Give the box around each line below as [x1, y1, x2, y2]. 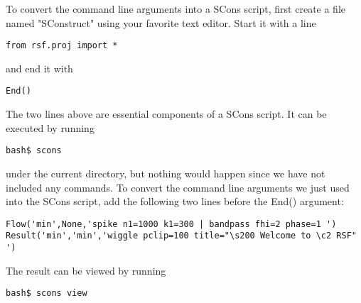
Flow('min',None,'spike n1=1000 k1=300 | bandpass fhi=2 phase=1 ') [6, 219, 337, 229]
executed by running [6, 120, 95, 135]
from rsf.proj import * [6, 40, 118, 51]
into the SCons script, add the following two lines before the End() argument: [6, 194, 344, 209]
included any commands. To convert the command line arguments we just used [6, 180, 350, 194]
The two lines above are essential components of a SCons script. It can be [6, 106, 327, 121]
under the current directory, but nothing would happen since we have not [6, 165, 325, 180]
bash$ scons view [6, 288, 87, 299]
